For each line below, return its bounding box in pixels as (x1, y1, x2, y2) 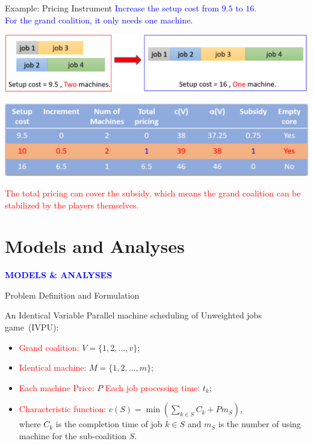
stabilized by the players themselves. (5, 198, 139, 211)
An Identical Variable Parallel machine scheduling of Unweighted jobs (5, 309, 262, 321)
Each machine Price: (19, 381, 95, 394)
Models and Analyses (5, 234, 185, 258)
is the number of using (218, 418, 301, 430)
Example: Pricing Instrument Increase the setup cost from (5, 2, 219, 14)
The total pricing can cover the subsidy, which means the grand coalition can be (5, 186, 301, 199)
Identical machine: (19, 361, 87, 374)
